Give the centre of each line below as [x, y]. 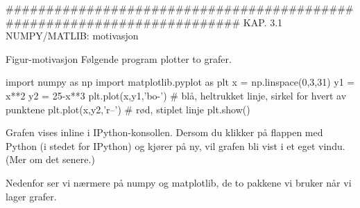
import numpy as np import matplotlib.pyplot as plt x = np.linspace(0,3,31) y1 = [180, 82]
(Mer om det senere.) [50, 159]
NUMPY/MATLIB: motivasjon [72, 36]
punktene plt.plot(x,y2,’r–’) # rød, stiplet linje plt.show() [128, 109]
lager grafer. [31, 196]
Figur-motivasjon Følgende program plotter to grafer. [119, 58]
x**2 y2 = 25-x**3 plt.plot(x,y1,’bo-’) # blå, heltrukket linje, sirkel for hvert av [176, 95]
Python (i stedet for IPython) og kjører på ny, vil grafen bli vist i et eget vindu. [175, 145]
